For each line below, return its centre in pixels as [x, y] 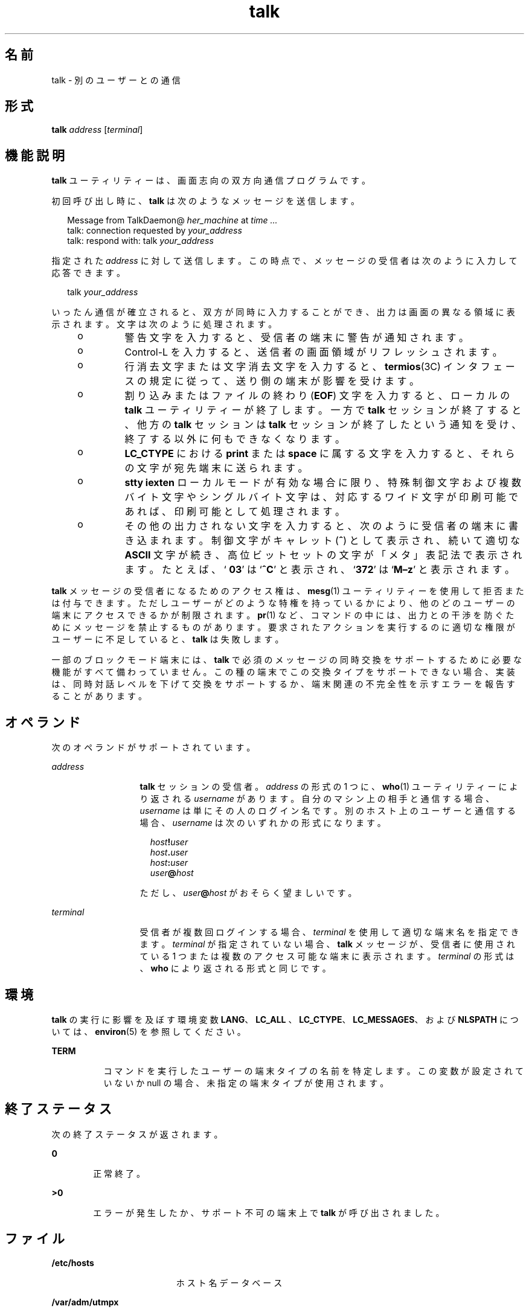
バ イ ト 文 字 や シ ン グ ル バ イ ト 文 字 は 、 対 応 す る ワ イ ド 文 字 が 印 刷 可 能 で [322, 497]
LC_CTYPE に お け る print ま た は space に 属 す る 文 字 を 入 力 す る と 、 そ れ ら [320, 454]
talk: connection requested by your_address [155, 231]
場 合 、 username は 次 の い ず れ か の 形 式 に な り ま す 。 [263, 823]
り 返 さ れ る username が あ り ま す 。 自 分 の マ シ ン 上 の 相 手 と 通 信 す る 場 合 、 [317, 799]
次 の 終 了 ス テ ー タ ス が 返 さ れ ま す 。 [137, 1134]
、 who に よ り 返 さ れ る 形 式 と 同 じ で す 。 [235, 968]
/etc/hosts [73, 1262]
